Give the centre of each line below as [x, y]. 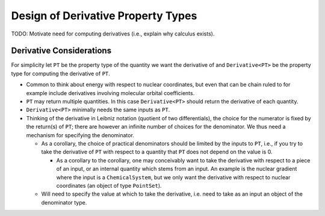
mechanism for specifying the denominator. [80, 135]
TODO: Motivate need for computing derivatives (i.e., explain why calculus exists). [113, 34]
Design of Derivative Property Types [104, 16]
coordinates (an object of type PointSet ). [109, 185]
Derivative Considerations [61, 51]
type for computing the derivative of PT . [61, 73]
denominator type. [64, 202]
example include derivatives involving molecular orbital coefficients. [110, 93]
